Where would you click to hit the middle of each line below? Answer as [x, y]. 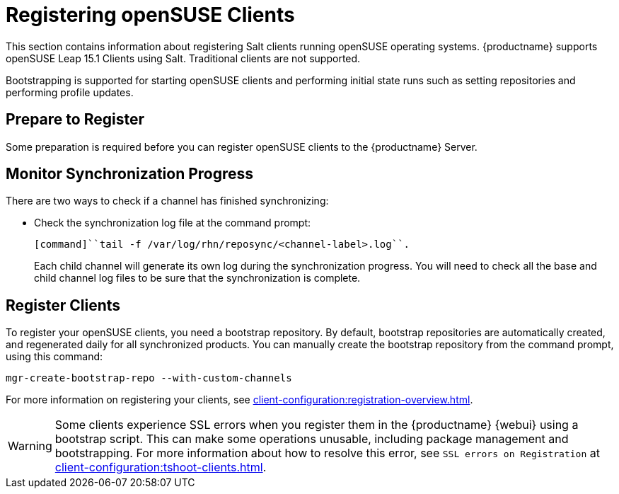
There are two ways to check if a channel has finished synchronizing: [167, 201]
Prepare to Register [75, 120]
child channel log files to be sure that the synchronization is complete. [197, 278]
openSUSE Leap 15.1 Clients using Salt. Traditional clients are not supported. [183, 58]
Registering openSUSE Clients [150, 15]
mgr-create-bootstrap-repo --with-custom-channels [149, 378]
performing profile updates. [70, 92]
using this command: [54, 357]
